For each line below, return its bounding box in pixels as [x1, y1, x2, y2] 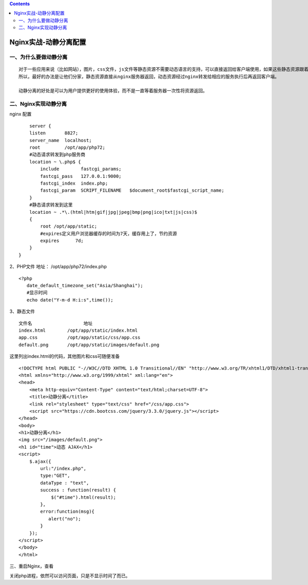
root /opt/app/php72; [29, 145, 105, 151]
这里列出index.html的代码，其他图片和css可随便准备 [9, 353, 120, 359]
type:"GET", [40, 473, 70, 479]
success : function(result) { [40, 487, 117, 493]
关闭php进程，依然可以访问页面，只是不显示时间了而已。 [9, 572, 130, 579]
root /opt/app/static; [40, 224, 98, 229]
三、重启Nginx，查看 [9, 563, 54, 569]
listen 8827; [29, 130, 79, 136]
